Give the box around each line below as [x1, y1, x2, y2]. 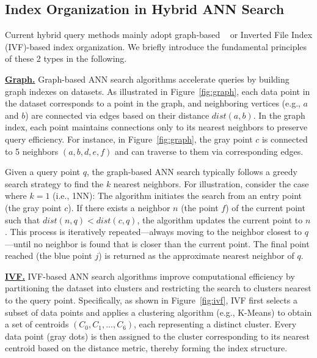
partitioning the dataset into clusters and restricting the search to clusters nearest [5, 282, 312, 294]
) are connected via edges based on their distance [25, 108, 210, 121]
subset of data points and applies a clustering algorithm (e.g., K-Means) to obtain [5, 305, 312, 318]
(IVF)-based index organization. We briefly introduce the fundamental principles [5, 40, 307, 53]
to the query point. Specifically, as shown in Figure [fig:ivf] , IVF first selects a [5, 294, 297, 307]
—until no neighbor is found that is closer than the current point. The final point [5, 237, 310, 250]
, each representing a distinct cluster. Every [134, 318, 297, 330]
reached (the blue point [5, 249, 92, 262]
